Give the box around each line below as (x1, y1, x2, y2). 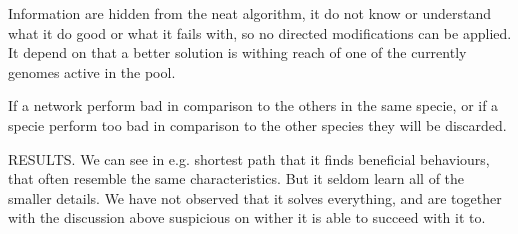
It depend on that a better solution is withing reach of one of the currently (8, 42, 467, 63)
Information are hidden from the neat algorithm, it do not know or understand (8, 3, 491, 23)
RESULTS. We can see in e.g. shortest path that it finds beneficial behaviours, (8, 148, 490, 169)
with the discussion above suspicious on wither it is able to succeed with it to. (8, 207, 486, 228)
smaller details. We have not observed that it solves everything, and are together (8, 187, 502, 208)
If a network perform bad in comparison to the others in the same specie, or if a (8, 95, 499, 116)
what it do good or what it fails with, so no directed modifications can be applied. (8, 22, 512, 43)
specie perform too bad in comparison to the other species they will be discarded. (8, 114, 507, 135)
